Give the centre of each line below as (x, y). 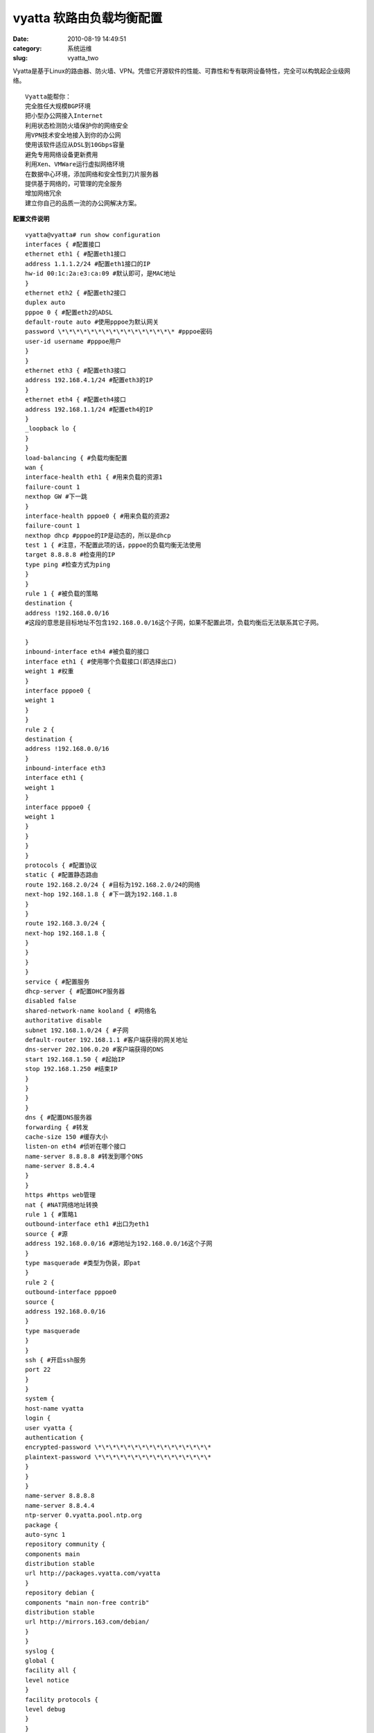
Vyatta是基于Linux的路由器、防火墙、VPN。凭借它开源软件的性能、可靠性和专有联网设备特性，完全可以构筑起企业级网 (182, 71)
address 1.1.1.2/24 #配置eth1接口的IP (88, 264)
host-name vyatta (54, 1408)
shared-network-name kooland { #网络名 (91, 1011)
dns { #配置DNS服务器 (59, 1117)
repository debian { (60, 1593)
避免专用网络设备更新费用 (62, 155)
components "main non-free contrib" (87, 1602)
